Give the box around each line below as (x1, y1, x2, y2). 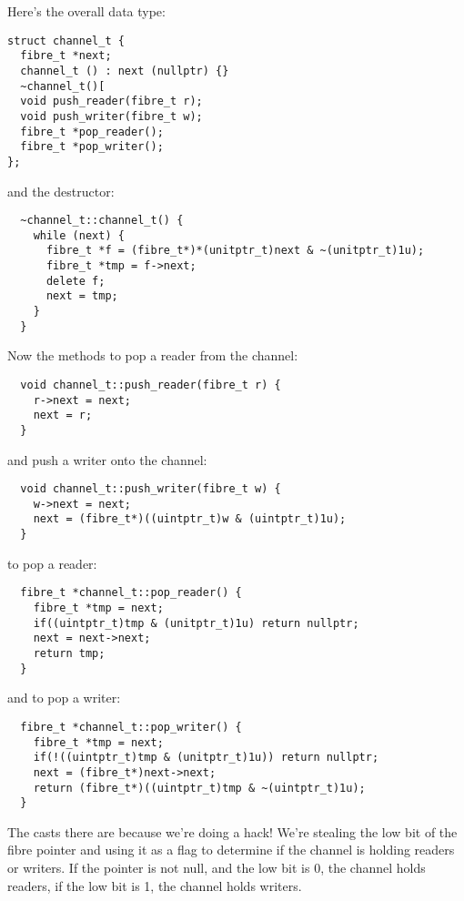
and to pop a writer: (7, 688, 121, 707)
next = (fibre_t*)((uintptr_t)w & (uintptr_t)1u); (33, 512, 347, 526)
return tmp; (33, 647, 106, 660)
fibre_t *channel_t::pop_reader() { (20, 586, 242, 600)
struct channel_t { (7, 34, 125, 47)
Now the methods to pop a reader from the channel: (7, 346, 298, 365)
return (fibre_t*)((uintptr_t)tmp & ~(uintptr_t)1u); (33, 781, 366, 795)
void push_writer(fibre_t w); (20, 109, 203, 123)
